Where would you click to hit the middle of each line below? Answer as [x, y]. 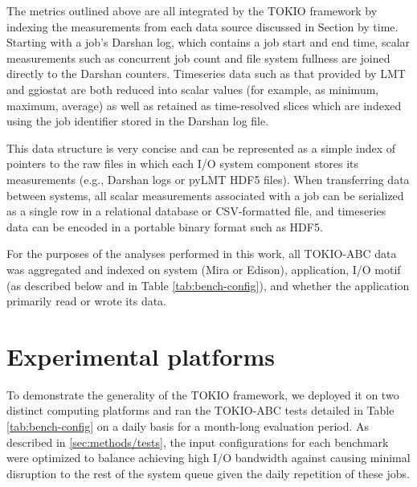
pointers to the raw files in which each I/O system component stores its [183, 164]
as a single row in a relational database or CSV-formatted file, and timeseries [196, 211]
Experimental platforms [141, 356]
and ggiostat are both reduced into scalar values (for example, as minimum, [193, 89]
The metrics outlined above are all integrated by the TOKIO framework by [192, 10]
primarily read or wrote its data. [87, 301]
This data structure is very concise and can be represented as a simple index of [201, 147]
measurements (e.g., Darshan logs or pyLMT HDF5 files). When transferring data [208, 179]
